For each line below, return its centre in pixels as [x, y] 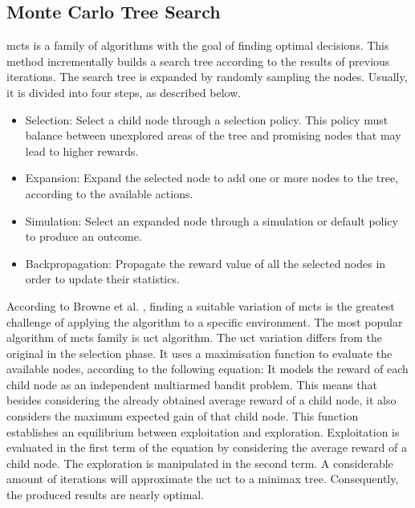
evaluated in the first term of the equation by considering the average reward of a [207, 447]
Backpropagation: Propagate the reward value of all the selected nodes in [205, 263]
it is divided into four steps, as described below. [124, 92]
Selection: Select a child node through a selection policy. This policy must [207, 119]
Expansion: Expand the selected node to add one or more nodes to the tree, [212, 178]
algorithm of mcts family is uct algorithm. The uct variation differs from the [194, 337]
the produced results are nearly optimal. [106, 495]
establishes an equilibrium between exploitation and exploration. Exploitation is [203, 431]
